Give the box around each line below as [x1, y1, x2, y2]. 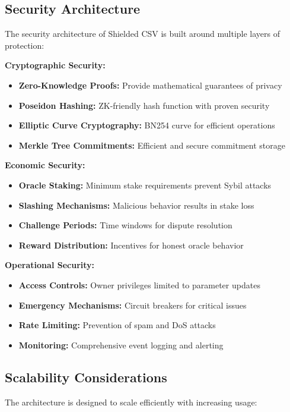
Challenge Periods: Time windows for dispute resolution [18, 219, 232, 231]
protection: [5, 39, 44, 51]
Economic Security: [5, 159, 85, 171]
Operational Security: [5, 259, 95, 271]
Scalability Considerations [5, 367, 167, 386]
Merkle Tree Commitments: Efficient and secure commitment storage [18, 139, 285, 151]
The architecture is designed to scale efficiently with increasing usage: [5, 395, 257, 408]
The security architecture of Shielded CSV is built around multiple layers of [5, 27, 281, 40]
